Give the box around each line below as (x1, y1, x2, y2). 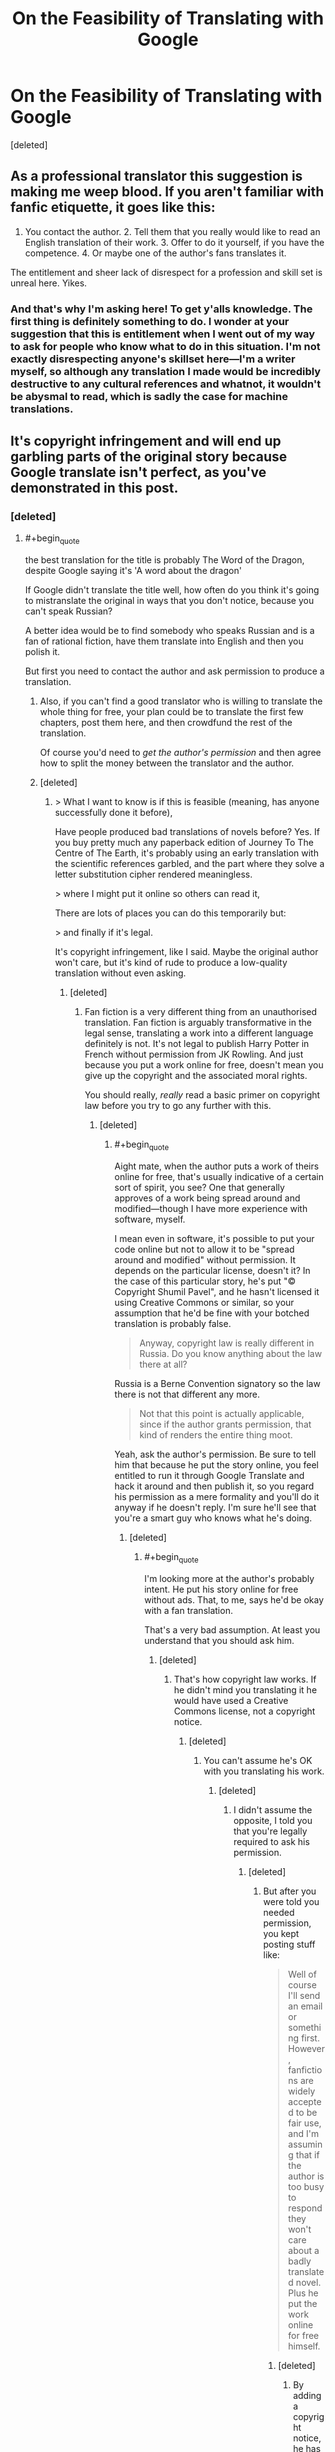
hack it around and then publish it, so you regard (114, 1480, 315, 1492)
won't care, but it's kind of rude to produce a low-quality (54, 957, 288, 969)
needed (263, 1906, 295, 1918)
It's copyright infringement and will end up (10, 433, 282, 450)
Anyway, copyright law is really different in (139, 1337, 315, 1349)
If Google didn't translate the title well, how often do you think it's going (24, 584, 320, 596)
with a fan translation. (144, 1604, 233, 1616)
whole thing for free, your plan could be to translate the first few (39, 706, 304, 718)
